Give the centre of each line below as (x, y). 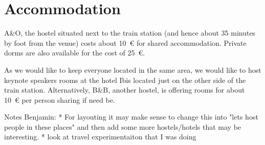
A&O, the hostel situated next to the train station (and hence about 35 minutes (130, 33)
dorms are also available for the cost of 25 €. (75, 53)
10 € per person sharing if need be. (60, 99)
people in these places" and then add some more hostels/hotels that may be (123, 126)
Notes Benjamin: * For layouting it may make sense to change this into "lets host (131, 117)
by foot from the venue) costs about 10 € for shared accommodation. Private (125, 42)
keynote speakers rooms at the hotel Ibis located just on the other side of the (125, 80)
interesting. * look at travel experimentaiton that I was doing (100, 137)
